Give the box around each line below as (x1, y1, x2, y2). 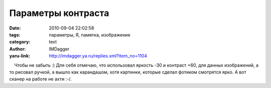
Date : (9, 25, 21, 31)
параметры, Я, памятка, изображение (49, 31, 130, 37)
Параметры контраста (9, 7, 109, 18)
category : (9, 39, 31, 45)
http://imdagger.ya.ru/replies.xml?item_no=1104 (49, 53, 148, 59)
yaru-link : (9, 53, 30, 59)
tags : (9, 31, 21, 37)
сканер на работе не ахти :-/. (9, 76, 72, 82)
